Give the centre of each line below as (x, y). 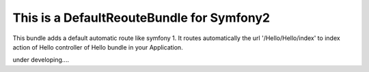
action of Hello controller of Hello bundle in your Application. (98, 47)
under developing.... (41, 60)
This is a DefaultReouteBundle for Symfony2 (141, 18)
